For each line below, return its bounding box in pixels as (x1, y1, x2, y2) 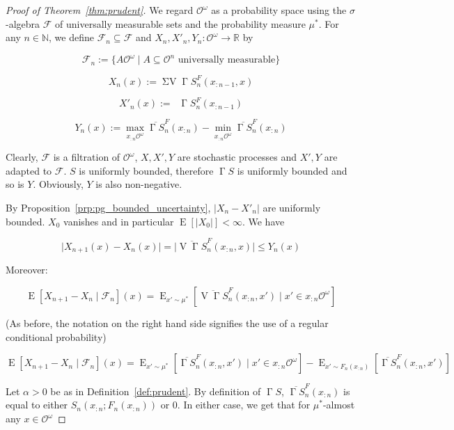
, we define (49, 30, 94, 45)
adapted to (6, 163, 52, 177)
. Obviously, (33, 177, 84, 191)
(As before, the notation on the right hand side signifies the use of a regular (6, 315, 329, 330)
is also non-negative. (95, 177, 182, 191)
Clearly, (6, 150, 38, 164)
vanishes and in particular (63, 214, 174, 228)
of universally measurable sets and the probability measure (55, 16, 306, 31)
